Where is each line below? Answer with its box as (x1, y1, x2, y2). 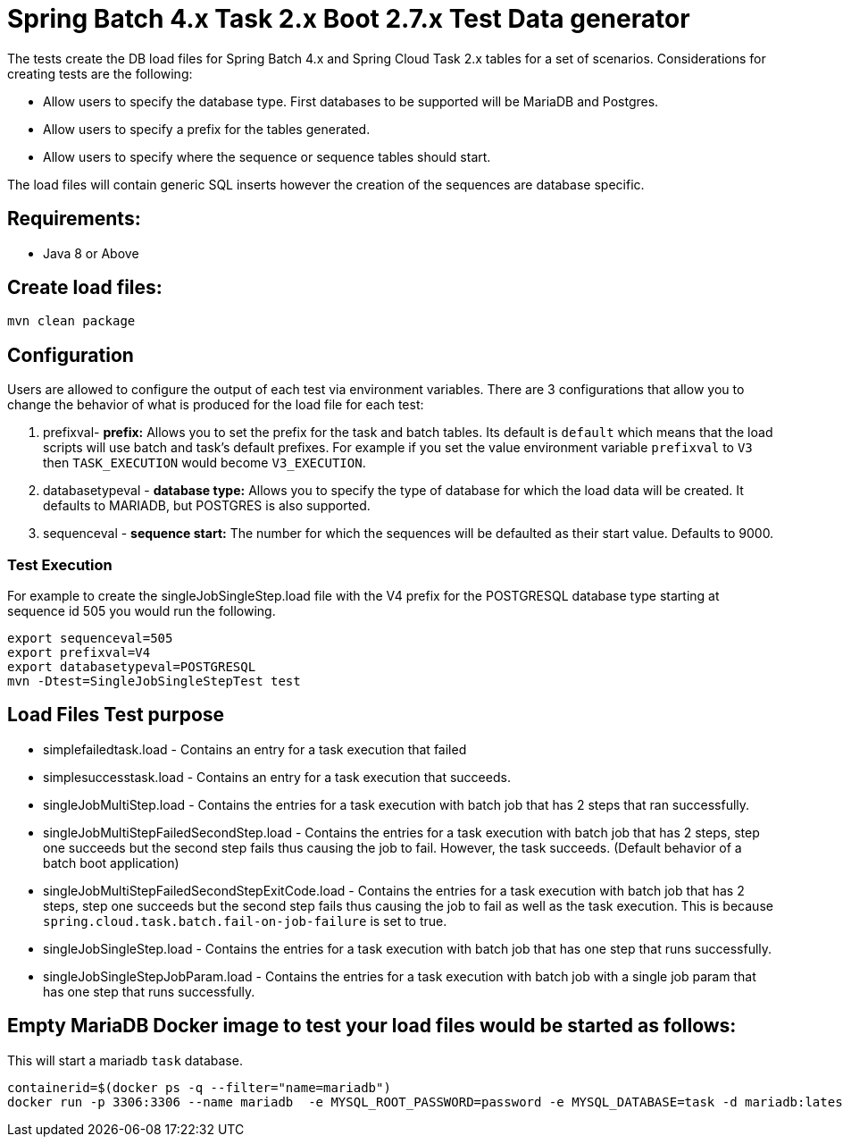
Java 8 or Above (43, 245, 139, 261)
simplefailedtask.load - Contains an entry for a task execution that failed (43, 741, 467, 757)
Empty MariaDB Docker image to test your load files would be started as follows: (7, 1014, 737, 1038)
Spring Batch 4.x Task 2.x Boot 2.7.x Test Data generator (7, 4, 690, 34)
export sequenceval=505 (7, 631, 173, 646)
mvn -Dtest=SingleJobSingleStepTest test (7, 674, 301, 689)
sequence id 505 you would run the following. (7, 603, 276, 619)
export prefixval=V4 (7, 645, 151, 660)
